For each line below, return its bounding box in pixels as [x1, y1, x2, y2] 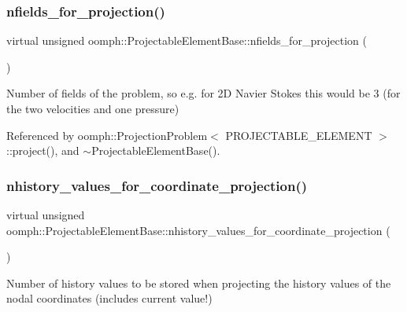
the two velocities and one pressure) [6, 101, 179, 116]
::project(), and [6, 142, 80, 159]
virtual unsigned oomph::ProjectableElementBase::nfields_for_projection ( [6, 32, 367, 49]
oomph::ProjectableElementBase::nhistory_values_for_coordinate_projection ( [6, 222, 390, 238]
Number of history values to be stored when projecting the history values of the [6, 274, 391, 291]
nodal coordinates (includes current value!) [6, 290, 213, 306]
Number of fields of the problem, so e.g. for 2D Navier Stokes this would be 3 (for [6, 85, 401, 101]
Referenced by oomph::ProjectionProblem [6, 127, 208, 143]
